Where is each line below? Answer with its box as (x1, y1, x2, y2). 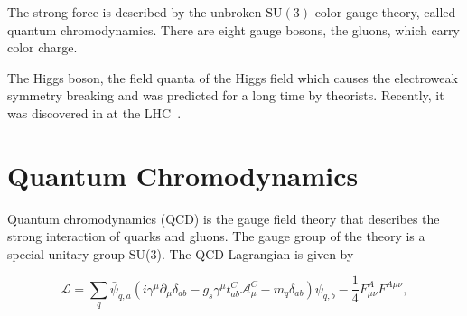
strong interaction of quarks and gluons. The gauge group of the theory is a (7, 227, 425, 246)
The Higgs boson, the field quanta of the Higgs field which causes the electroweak (7, 68, 458, 87)
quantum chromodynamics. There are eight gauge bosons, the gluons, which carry (7, 20, 461, 39)
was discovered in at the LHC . (7, 103, 182, 122)
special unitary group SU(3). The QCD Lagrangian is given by (7, 244, 354, 263)
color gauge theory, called (314, 3, 456, 21)
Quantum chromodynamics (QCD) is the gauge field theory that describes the (7, 209, 440, 228)
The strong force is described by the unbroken (7, 3, 262, 21)
